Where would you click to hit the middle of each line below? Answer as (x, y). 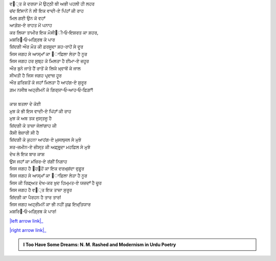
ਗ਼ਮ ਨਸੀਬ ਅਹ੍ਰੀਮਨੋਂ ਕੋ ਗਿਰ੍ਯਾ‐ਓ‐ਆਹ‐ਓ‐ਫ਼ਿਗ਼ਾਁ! (51, 90)
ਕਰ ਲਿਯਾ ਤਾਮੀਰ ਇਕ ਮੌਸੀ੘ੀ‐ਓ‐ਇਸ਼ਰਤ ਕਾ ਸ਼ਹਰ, (54, 32)
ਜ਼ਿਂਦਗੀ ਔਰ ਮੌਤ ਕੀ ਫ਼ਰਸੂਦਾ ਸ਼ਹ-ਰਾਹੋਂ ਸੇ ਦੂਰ (47, 47)
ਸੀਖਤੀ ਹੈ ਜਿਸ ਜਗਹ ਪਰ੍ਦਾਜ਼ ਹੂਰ (36, 75)
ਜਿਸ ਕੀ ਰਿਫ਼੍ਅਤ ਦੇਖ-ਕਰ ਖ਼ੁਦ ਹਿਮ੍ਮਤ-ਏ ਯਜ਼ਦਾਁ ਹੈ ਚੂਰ (56, 183)
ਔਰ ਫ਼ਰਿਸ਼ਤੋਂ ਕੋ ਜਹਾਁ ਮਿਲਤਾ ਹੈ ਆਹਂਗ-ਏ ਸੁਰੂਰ (48, 82)
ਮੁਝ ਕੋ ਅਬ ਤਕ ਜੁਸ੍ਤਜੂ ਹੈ (31, 118)
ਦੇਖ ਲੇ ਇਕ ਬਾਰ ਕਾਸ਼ (27, 154)
